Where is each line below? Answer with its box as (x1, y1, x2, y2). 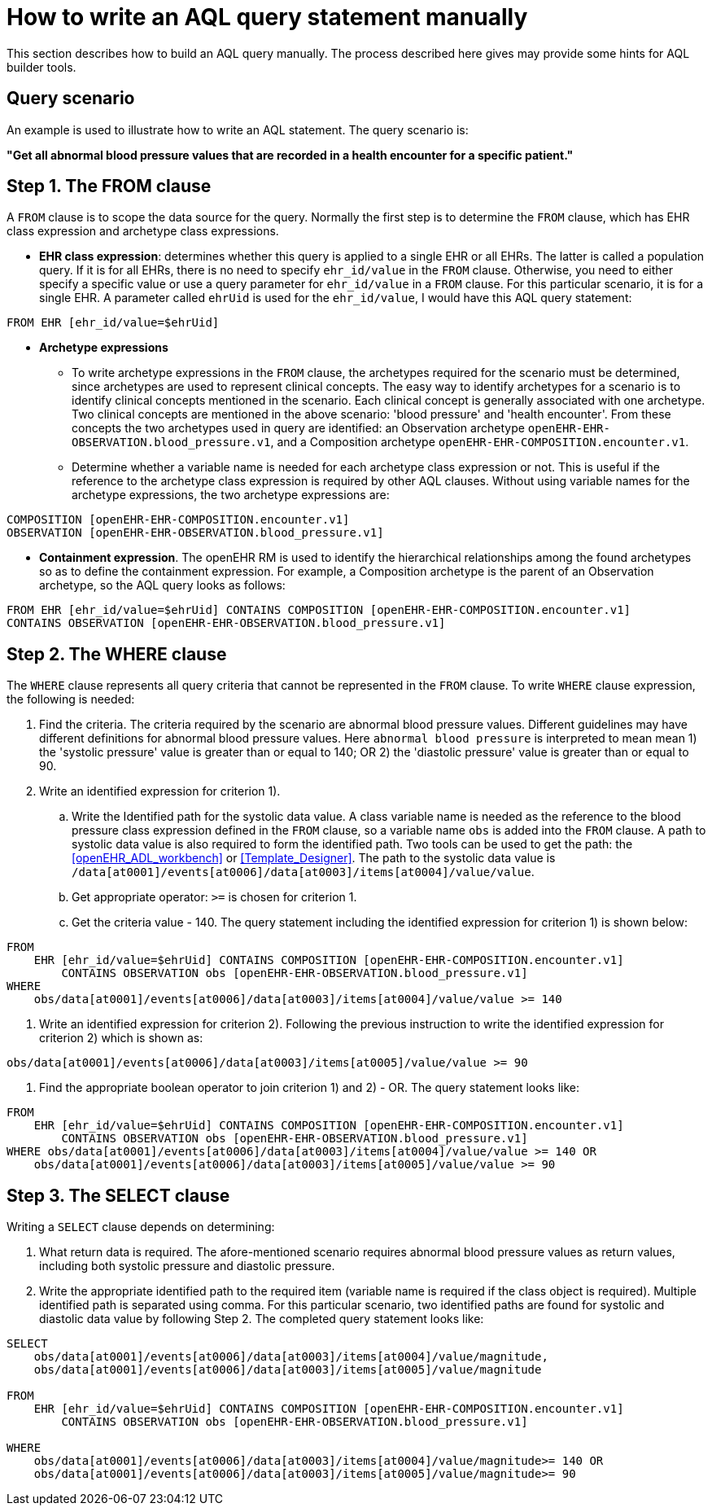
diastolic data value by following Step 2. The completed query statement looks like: (39, 1312, 484, 1326)
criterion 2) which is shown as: (39, 1031, 203, 1045)
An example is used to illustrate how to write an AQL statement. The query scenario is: (7, 122, 469, 137)
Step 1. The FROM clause (7, 176, 212, 197)
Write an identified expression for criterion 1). (39, 784, 281, 799)
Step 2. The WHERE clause (7, 643, 227, 664)
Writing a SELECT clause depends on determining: (7, 1220, 275, 1234)
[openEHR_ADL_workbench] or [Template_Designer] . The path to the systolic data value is (72, 851, 556, 866)
